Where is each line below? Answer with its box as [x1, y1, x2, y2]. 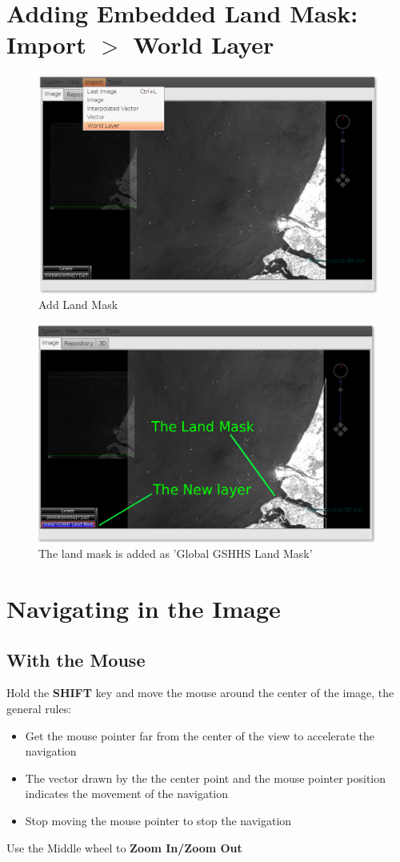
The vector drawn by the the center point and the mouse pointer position [25, 769, 386, 786]
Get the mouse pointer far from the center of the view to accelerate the [25, 727, 375, 744]
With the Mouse [6, 647, 146, 672]
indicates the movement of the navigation [25, 785, 229, 802]
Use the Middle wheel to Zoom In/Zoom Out [6, 839, 242, 856]
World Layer [133, 28, 274, 61]
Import [6, 28, 86, 61]
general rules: [6, 700, 72, 716]
